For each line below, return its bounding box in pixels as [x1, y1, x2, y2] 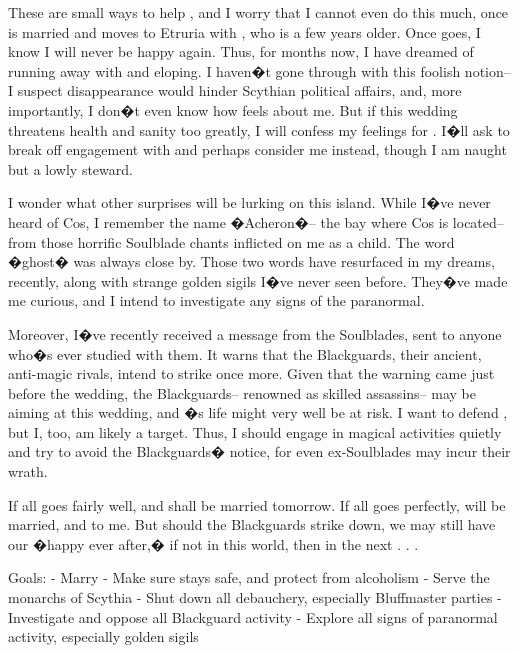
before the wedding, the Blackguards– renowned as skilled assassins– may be [8, 382, 476, 403]
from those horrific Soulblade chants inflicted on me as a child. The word [8, 231, 455, 252]
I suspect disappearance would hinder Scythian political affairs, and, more [8, 80, 462, 101]
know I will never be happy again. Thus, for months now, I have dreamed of [8, 41, 474, 62]
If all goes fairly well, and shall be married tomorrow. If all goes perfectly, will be [8, 494, 506, 515]
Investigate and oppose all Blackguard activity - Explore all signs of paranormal [8, 606, 498, 627]
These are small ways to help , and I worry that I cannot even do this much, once [8, 2, 509, 22]
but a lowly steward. [8, 158, 133, 179]
